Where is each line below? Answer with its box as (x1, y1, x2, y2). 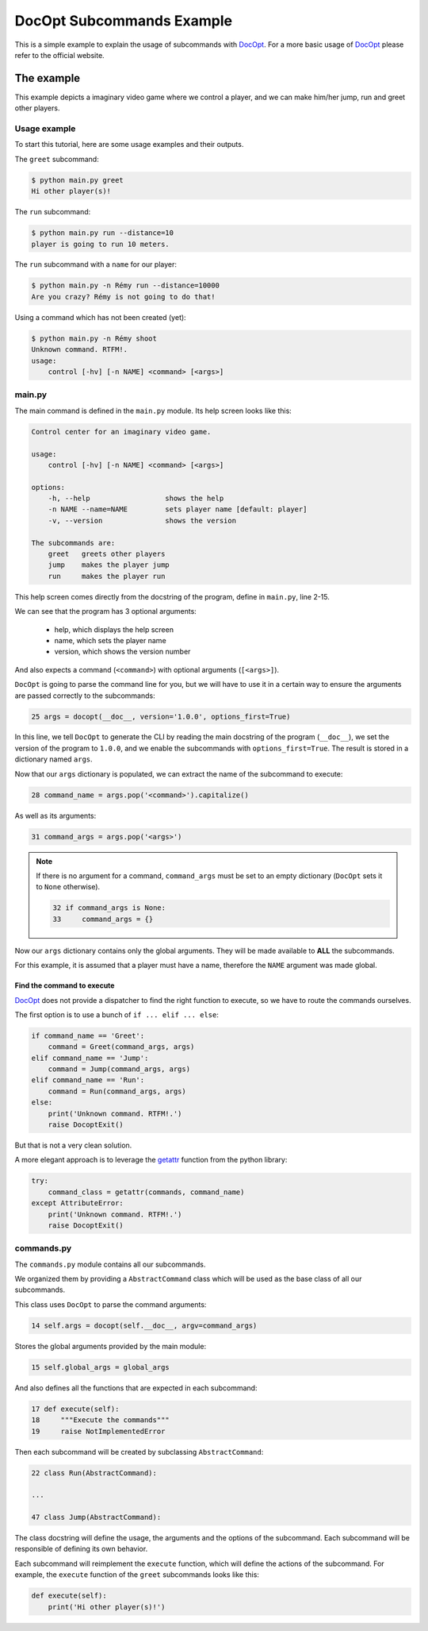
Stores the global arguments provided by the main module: (14, 1341, 206, 1351)
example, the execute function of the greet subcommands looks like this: (14, 1570, 259, 1579)
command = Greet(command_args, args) (48, 1043, 195, 1051)
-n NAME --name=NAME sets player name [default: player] (48, 505, 308, 514)
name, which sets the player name (54, 635, 166, 645)
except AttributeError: (31, 1199, 124, 1208)
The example (14, 71, 81, 85)
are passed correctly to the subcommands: (14, 691, 155, 700)
